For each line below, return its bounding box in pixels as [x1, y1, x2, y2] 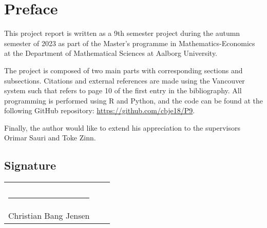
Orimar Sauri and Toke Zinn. [4, 132, 96, 143]
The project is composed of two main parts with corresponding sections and [4, 65, 243, 75]
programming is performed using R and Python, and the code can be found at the [4, 95, 263, 106]
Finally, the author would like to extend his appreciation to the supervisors [4, 122, 240, 133]
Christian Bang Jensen [8, 210, 90, 222]
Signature [4, 157, 56, 173]
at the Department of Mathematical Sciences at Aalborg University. [4, 48, 218, 58]
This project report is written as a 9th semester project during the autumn [4, 28, 240, 38]
